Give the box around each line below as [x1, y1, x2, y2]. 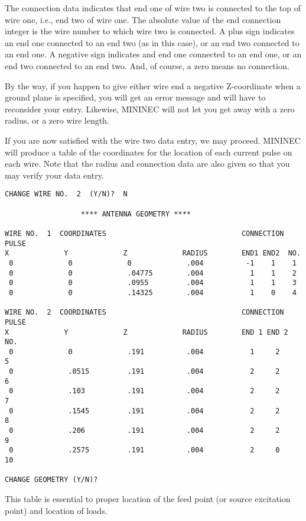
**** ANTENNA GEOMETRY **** [80, 209, 191, 218]
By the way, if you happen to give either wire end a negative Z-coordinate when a [5, 79, 301, 92]
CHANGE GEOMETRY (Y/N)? [5, 475, 98, 484]
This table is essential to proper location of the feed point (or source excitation [5, 493, 291, 504]
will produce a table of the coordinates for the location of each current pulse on [5, 145, 292, 158]
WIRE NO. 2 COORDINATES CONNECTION [5, 308, 284, 317]
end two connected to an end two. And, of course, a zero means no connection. [5, 59, 289, 72]
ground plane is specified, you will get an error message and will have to [5, 91, 266, 103]
